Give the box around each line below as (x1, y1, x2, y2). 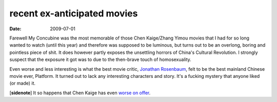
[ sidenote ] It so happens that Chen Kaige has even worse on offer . (9, 90, 151, 96)
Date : (9, 26, 22, 32)
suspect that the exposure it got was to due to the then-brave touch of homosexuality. (9, 56, 192, 63)
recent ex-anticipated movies (9, 8, 138, 19)
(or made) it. (9, 80, 36, 87)
